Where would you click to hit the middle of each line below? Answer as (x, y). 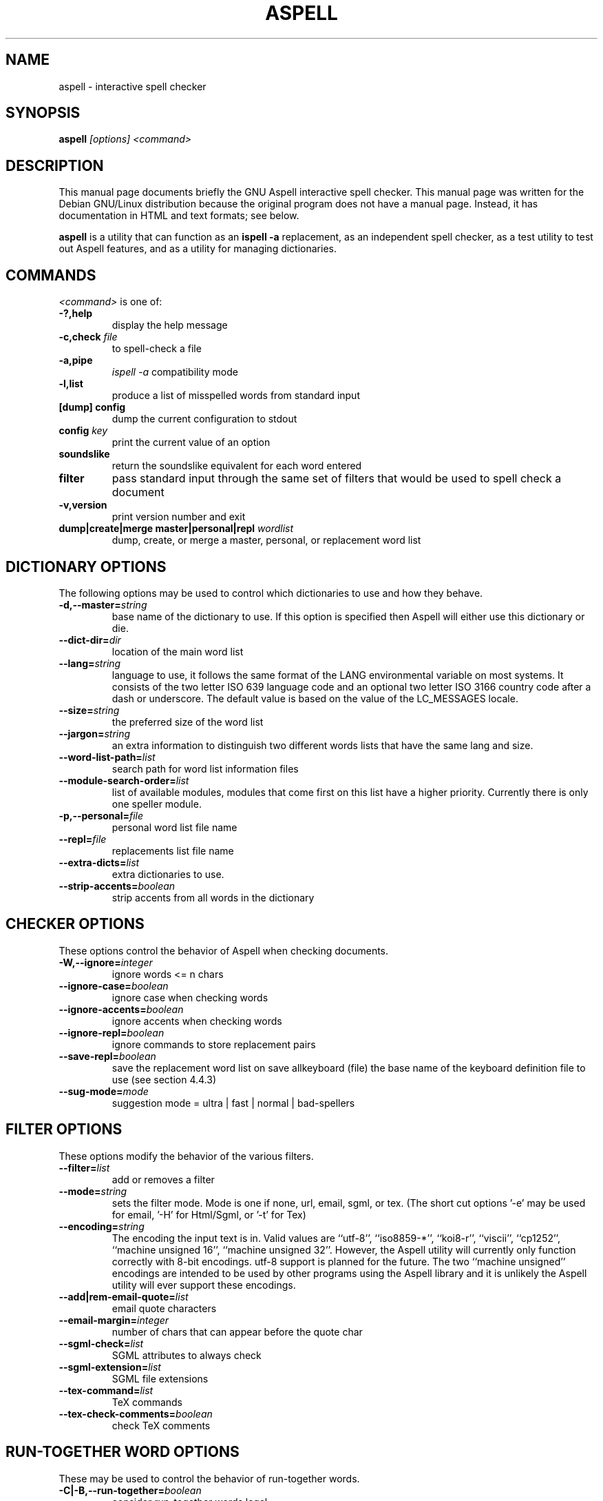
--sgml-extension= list (110, 1367)
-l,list (71, 384)
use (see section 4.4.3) (164, 1079)
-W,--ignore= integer (106, 962)
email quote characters (164, 1308)
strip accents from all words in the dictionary (213, 897)
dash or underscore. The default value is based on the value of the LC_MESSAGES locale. (315, 698)
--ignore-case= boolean (114, 986)
